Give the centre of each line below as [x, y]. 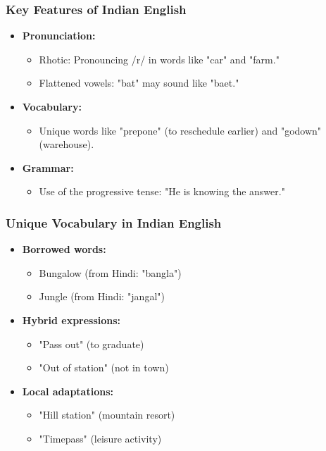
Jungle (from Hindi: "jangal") [102, 296]
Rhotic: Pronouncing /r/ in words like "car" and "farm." [159, 59]
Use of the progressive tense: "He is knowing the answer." [162, 191]
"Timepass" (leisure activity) [100, 438]
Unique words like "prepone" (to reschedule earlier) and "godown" [180, 130]
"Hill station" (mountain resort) [107, 415]
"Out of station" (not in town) [104, 367]
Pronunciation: [59, 36]
